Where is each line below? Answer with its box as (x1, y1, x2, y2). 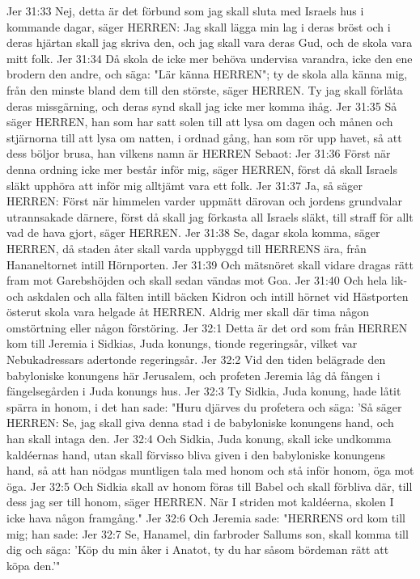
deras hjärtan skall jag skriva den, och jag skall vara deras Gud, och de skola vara (6, 34, 413, 51)
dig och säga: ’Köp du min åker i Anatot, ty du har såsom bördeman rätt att (6, 541, 389, 558)
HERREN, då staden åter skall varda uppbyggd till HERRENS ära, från (6, 239, 367, 256)
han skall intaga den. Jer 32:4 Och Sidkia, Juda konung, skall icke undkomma (6, 430, 392, 447)
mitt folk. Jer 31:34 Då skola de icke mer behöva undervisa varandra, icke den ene (6, 49, 413, 66)
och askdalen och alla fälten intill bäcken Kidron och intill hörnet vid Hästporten (6, 287, 409, 304)
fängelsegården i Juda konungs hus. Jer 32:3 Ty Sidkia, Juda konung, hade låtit (6, 382, 401, 399)
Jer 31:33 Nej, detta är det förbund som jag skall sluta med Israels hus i (6, 2, 364, 19)
